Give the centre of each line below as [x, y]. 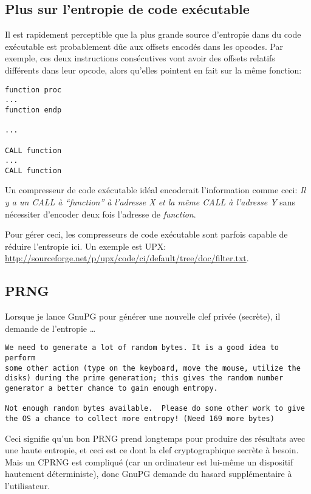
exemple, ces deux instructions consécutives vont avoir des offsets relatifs [140, 58]
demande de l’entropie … [50, 328]
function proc [33, 90]
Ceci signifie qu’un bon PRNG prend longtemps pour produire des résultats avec [155, 438]
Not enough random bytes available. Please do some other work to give [155, 409]
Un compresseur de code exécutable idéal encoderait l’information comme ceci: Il [155, 190]
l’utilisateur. [28, 486]
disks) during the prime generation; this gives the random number [144, 378]
